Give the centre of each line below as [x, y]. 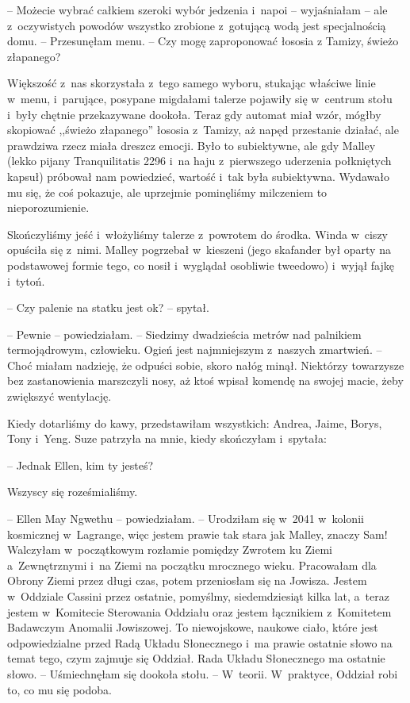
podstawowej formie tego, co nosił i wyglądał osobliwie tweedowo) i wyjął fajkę [201, 265]
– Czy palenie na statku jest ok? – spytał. [108, 307]
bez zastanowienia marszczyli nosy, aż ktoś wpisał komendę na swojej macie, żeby [205, 380]
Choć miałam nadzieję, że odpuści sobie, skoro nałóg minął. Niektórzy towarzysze [206, 365]
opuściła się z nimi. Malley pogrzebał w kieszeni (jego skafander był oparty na [199, 250]
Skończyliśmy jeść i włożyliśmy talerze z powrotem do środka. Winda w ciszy [197, 234]
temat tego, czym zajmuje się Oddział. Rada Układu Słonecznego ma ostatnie [196, 658]
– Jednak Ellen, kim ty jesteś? [80, 465]
